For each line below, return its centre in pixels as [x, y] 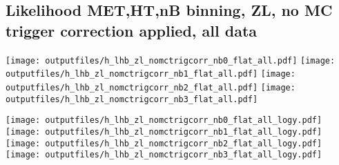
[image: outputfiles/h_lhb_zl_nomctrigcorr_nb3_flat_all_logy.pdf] [164, 155]
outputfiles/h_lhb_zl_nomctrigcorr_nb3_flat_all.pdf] [132, 99]
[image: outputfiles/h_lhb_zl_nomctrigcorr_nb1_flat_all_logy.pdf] [164, 132]
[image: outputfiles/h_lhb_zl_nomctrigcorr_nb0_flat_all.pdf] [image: [171, 60]
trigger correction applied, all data [132, 30]
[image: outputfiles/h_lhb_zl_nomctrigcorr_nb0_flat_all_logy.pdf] [164, 120]
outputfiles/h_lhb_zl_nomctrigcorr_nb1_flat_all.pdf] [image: [151, 74]
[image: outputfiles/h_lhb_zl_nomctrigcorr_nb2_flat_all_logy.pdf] [164, 143]
